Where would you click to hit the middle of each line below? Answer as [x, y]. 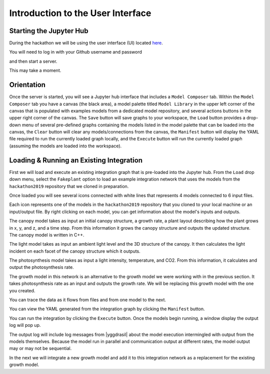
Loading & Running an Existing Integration [76, 160]
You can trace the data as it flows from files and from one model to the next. [88, 300]
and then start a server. [33, 61]
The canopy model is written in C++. [47, 235]
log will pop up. [25, 325]
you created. [22, 290]
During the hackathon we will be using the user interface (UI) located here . [86, 43]
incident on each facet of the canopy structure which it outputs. [75, 251]
